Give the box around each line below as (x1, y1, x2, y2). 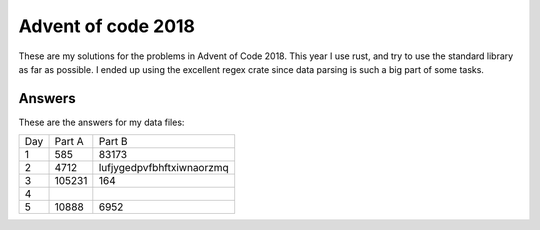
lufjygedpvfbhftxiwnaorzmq (98, 161, 229, 175)
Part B (98, 135, 128, 149)
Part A (54, 135, 84, 149)
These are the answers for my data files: (18, 116, 185, 128)
